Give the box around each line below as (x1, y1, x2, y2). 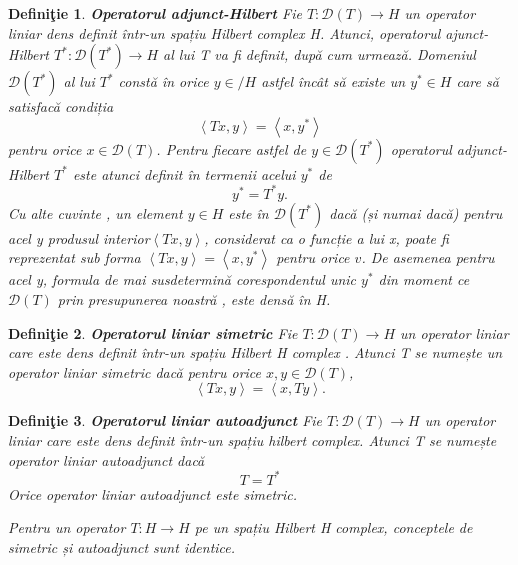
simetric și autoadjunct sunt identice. (8, 536, 236, 557)
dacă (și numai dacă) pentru (329, 202, 503, 223)
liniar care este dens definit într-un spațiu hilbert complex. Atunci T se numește (8, 430, 497, 451)
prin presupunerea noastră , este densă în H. (57, 289, 331, 310)
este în (228, 202, 269, 223)
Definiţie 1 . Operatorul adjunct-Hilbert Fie (8, 3, 302, 23)
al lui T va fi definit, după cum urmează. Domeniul (163, 44, 476, 65)
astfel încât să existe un (261, 71, 406, 92)
